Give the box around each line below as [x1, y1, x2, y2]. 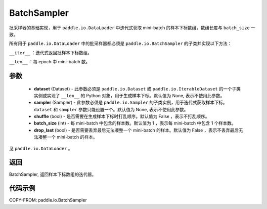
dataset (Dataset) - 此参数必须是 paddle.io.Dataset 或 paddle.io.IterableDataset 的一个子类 [34, 85, 241, 91]
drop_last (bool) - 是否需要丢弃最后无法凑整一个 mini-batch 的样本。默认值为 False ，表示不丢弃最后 [34, 127, 239, 133]
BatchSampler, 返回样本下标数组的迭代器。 [9, 171, 96, 177]
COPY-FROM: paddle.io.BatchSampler [9, 197, 87, 203]
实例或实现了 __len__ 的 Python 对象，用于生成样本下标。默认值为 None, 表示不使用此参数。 [34, 92, 225, 98]
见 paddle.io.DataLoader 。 [9, 145, 73, 151]
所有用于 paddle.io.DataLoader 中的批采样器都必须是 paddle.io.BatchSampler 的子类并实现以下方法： [9, 41, 232, 46]
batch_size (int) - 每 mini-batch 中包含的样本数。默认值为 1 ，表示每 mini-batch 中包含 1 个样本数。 [34, 120, 236, 126]
